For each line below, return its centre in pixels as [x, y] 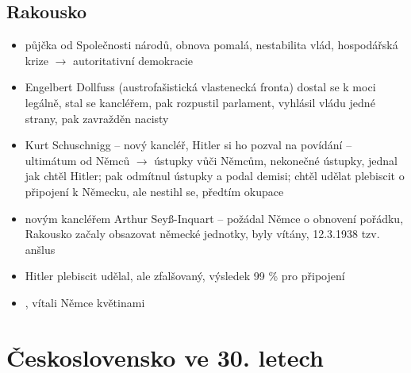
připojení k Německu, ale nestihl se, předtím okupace [154, 191]
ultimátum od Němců [77, 160]
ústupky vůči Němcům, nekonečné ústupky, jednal [276, 160]
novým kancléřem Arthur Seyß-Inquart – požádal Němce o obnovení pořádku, [214, 218]
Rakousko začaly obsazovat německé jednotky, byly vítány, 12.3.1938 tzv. [202, 234]
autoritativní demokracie [133, 60]
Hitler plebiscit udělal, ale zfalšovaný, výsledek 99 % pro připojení [185, 276]
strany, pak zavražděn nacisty [97, 118]
